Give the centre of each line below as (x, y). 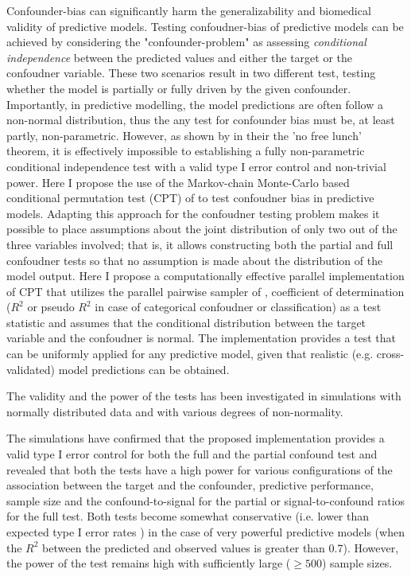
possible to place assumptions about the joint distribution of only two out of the (202, 229)
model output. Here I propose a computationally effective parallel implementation (205, 276)
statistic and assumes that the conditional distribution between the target (186, 322)
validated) (31, 369)
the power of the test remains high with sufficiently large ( (149, 563)
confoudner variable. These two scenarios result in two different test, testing (191, 73)
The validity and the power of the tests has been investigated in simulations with (204, 396)
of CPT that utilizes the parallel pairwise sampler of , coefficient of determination (205, 291)
